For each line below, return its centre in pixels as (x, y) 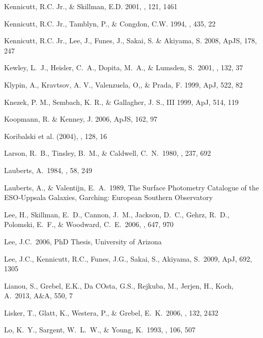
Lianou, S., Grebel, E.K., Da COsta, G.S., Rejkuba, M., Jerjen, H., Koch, (119, 285)
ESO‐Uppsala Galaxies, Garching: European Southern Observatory (109, 197)
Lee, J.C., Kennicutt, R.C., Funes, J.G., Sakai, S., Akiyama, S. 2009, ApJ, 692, (128, 258)
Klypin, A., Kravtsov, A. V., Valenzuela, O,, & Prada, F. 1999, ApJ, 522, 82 (124, 84)
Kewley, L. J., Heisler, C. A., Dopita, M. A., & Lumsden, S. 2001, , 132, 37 (124, 67)
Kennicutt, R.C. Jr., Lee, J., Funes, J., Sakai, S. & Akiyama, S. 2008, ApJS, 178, (130, 40)
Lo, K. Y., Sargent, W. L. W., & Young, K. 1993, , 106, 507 (100, 330)
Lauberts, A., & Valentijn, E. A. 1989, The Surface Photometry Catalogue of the (131, 187)
